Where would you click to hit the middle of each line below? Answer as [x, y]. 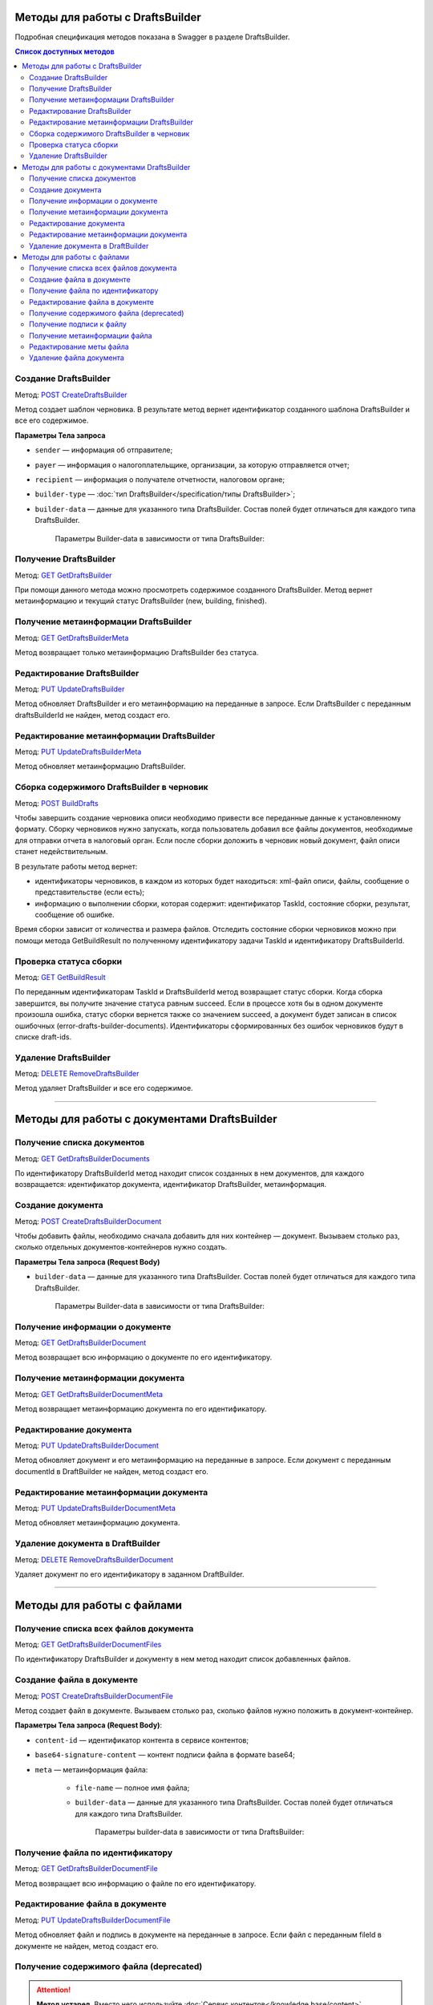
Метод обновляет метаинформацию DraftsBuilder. [100, 767]
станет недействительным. [61, 852]
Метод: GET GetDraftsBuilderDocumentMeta [89, 1394]
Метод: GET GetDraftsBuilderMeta [72, 638]
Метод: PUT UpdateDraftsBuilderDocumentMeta [95, 1509]
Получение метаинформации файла [91, 335]
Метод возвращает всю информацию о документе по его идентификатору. [144, 1357]
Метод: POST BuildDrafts [57, 803]
